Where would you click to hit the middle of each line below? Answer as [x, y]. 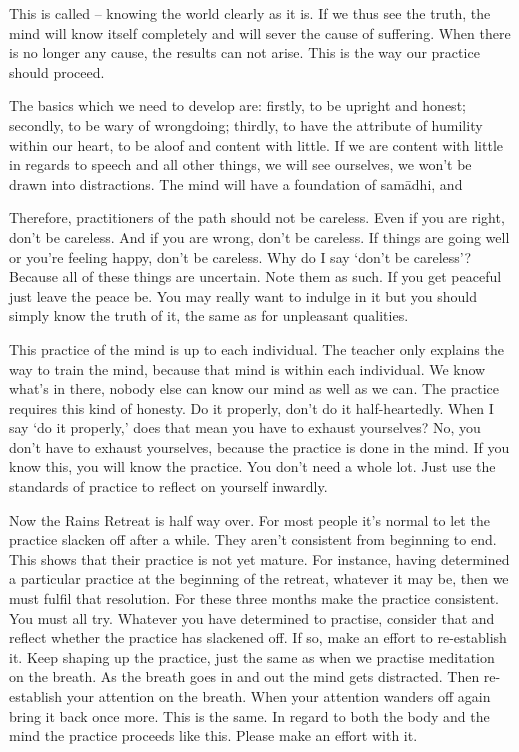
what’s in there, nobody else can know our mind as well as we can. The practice [254, 388]
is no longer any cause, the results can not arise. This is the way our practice [244, 52]
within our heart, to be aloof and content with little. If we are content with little [256, 144]
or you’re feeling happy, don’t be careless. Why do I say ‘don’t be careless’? [240, 256]
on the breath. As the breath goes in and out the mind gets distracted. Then [244, 676]
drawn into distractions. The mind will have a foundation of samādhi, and [236, 183]
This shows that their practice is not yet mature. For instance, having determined [259, 558]
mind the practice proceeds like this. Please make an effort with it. [213, 735]
